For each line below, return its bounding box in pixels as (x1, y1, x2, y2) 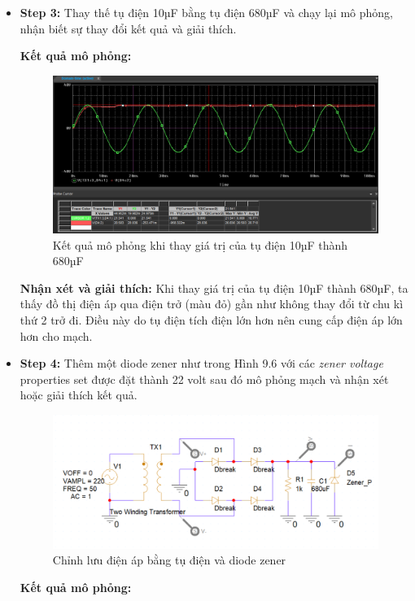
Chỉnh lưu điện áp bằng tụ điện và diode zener (52, 551, 286, 568)
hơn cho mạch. (20, 327, 93, 344)
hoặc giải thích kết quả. (20, 386, 138, 403)
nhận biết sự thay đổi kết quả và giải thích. (20, 20, 237, 37)
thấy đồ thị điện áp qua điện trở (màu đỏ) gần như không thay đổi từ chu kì (20, 295, 404, 312)
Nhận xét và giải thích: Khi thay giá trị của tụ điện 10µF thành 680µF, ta (20, 279, 408, 296)
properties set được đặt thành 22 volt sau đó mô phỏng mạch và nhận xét (20, 370, 389, 387)
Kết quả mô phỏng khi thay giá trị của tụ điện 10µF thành (52, 236, 348, 253)
